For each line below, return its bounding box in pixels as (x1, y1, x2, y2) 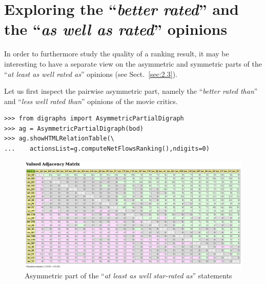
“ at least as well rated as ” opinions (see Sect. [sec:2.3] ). (4, 68, 178, 79)
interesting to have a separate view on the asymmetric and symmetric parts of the (4, 58, 262, 69)
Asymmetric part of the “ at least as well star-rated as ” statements (25, 270, 232, 281)
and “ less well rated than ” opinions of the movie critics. (4, 95, 178, 106)
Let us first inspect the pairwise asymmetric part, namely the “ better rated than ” (4, 86, 258, 96)
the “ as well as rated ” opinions (4, 18, 228, 40)
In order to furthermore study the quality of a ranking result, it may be (4, 48, 229, 59)
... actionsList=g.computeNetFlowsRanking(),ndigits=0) (4, 145, 210, 153)
